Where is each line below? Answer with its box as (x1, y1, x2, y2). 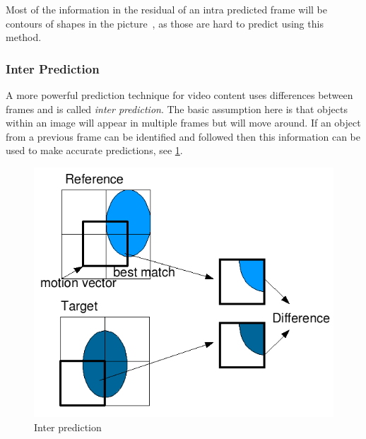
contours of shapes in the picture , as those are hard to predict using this (6, 16, 324, 30)
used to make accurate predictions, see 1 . (6, 143, 183, 158)
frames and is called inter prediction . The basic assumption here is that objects (6, 101, 348, 116)
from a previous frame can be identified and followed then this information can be (6, 129, 361, 144)
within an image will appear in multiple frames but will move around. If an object (6, 115, 361, 130)
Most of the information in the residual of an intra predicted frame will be (6, 2, 327, 16)
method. (6, 30, 42, 45)
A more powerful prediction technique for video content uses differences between (6, 88, 353, 102)
